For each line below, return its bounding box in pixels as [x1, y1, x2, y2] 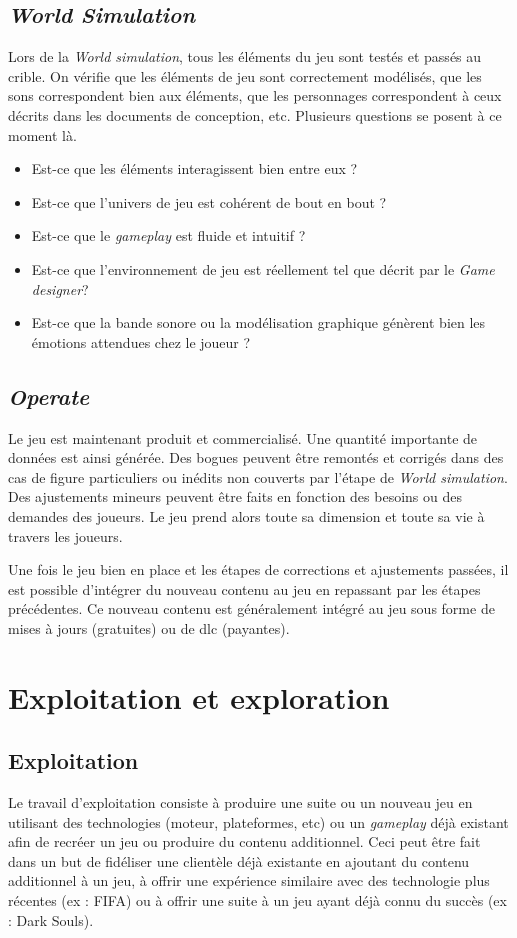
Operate [8, 380, 90, 411]
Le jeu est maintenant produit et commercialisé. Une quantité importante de [8, 427, 478, 448]
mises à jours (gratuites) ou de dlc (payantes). [8, 617, 290, 638]
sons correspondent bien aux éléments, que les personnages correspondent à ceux [8, 85, 502, 106]
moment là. [8, 124, 77, 145]
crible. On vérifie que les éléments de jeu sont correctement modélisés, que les [8, 65, 482, 86]
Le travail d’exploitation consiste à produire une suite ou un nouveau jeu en [8, 792, 473, 813]
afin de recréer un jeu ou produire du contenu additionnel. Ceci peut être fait [8, 831, 481, 852]
